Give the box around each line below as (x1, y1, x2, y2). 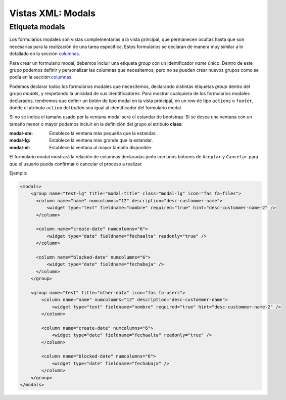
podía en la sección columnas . (9, 74, 73, 80)
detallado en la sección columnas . (9, 51, 80, 57)
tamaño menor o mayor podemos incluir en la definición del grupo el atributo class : (9, 121, 183, 127)
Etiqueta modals (9, 22, 65, 31)
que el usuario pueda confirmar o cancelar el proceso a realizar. (9, 161, 143, 167)
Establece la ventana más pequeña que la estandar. (49, 130, 157, 137)
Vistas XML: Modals (9, 8, 96, 19)
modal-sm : (9, 130, 33, 137)
